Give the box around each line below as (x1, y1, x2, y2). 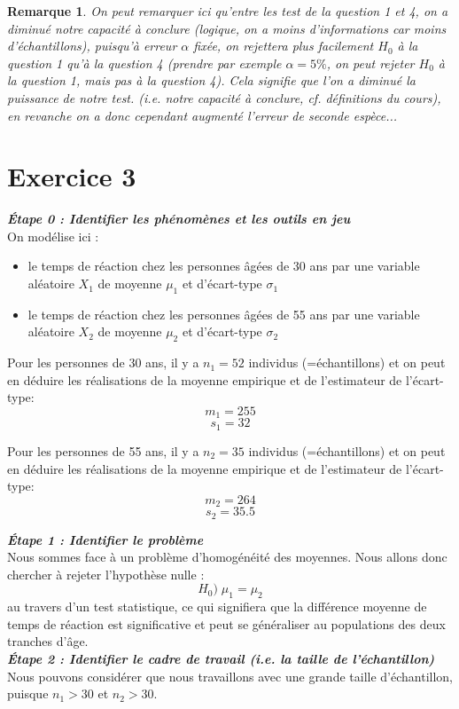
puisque (7, 684, 49, 703)
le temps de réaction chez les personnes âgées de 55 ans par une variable (27, 304, 420, 323)
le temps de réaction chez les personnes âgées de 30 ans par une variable (27, 256, 420, 275)
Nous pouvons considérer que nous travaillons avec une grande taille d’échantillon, (7, 666, 454, 685)
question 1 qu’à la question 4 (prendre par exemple (7, 53, 282, 72)
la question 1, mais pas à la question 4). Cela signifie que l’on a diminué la (7, 71, 416, 90)
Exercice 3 (7, 158, 136, 194)
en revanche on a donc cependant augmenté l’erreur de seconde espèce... (7, 106, 398, 124)
